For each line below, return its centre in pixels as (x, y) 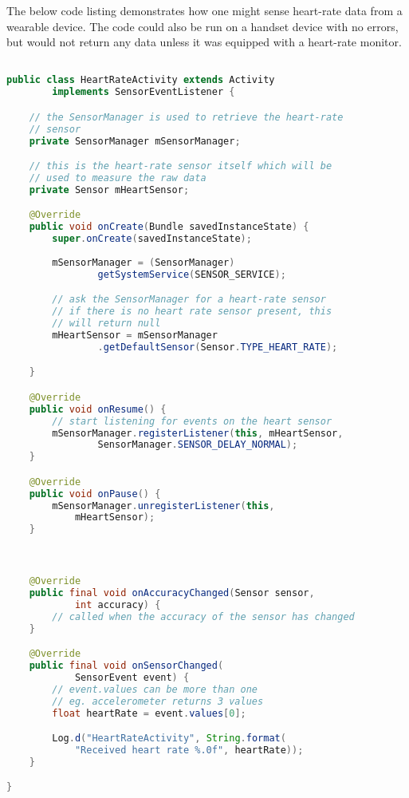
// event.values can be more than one (155, 689)
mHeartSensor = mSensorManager (135, 335)
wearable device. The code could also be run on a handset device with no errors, (203, 26)
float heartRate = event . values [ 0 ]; (149, 713)
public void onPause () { (95, 494)
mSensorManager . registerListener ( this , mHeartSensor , (198, 433)
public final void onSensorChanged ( (126, 666)
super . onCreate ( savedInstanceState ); (152, 239)
